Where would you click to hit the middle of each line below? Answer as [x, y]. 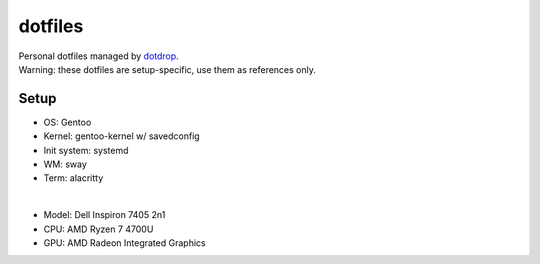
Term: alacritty [73, 178]
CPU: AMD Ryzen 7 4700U [98, 229]
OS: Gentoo [67, 122]
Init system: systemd [86, 150]
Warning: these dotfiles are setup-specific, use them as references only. [167, 69]
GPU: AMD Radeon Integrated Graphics [124, 242]
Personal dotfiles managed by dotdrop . [98, 56]
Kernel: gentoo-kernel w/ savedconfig [121, 136]
